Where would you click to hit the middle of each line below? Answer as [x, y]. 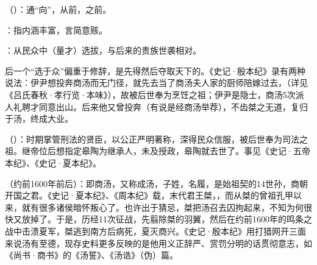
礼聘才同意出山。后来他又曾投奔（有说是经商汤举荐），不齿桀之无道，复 [156, 106]
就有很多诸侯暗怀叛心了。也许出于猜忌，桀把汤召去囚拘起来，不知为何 [162, 207]
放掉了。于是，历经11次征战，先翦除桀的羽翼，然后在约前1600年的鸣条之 [167, 219]
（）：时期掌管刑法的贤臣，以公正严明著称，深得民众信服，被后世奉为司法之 [156, 139]
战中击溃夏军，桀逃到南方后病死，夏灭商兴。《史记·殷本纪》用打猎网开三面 [155, 231]
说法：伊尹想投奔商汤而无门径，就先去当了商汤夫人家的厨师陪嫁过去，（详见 [156, 83]
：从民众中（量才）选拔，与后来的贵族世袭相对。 [103, 50]
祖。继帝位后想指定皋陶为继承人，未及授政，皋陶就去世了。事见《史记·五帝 [158, 151]
